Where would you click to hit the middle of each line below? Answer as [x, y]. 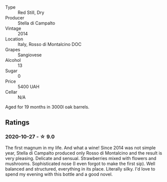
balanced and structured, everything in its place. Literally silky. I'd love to [80, 169]
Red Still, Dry [31, 12]
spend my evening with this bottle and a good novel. [59, 174]
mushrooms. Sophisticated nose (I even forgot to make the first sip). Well [80, 164]
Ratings [17, 122]
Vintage [13, 28]
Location [14, 39]
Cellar [11, 92]
